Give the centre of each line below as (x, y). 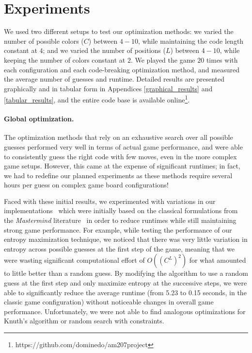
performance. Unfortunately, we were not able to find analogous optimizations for (125, 311)
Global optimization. (39, 119)
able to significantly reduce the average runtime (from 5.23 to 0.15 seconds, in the (125, 292)
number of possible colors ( (44, 41)
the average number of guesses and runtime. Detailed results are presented (114, 79)
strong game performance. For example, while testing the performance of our (118, 229)
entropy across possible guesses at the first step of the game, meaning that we (119, 248)
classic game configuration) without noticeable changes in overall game (109, 302)
